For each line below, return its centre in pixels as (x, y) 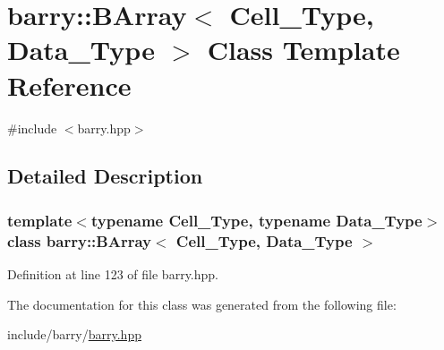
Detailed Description (105, 176)
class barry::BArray (79, 240)
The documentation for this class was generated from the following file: (202, 304)
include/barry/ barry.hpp (74, 334)
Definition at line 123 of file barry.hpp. (113, 274)
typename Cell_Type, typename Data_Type (256, 220)
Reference (69, 85)
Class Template (303, 50)
